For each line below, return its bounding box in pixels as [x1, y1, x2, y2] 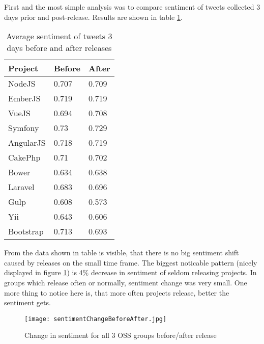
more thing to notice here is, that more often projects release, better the [4, 287, 229, 298]
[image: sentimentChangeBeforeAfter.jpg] [24, 315, 167, 323]
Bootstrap [8, 225, 44, 237]
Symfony [8, 122, 39, 134]
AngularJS [8, 137, 46, 149]
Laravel [8, 181, 35, 193]
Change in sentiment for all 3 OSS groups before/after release [24, 330, 217, 340]
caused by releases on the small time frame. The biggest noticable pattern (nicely [4, 257, 257, 268]
